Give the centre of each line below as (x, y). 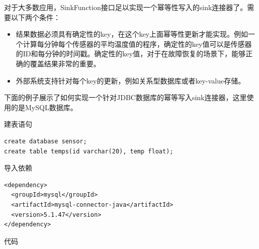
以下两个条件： (35, 17)
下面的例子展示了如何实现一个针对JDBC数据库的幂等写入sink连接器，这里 (125, 97)
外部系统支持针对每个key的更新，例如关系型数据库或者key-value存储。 (131, 80)
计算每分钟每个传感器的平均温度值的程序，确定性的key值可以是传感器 (137, 44)
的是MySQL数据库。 (44, 107)
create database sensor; (46, 141)
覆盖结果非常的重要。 (65, 63)
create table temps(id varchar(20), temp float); (89, 151)
